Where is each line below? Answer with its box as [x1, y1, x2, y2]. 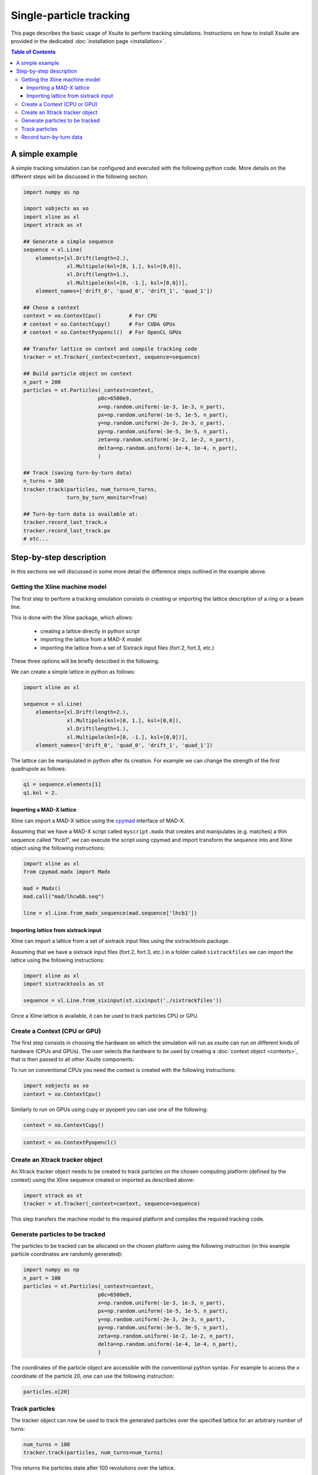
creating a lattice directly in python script [40, 627, 140, 634]
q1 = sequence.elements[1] [23, 781, 101, 788]
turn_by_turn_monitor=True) [67, 494, 148, 501]
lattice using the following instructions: [11, 956, 105, 964]
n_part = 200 [23, 378, 61, 385]
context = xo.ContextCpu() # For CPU [23, 313, 157, 319]
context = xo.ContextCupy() [23, 1122, 104, 1128]
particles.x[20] [23, 1388, 71, 1395]
